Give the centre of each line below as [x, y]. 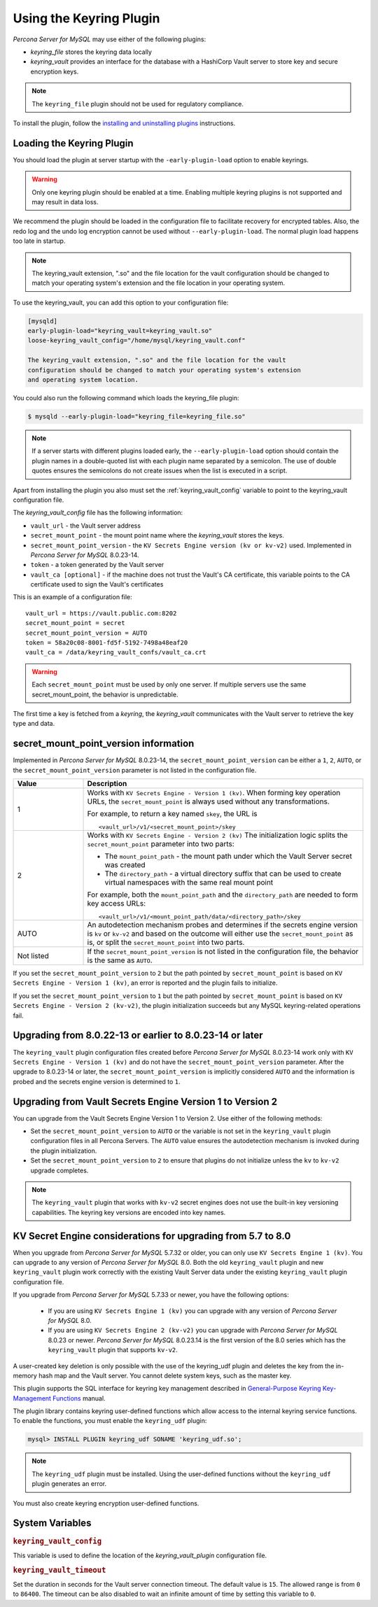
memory [25, 1375]
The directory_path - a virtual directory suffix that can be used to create [223, 873]
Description [107, 784]
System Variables [52, 1523]
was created [125, 865]
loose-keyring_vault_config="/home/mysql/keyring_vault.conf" [136, 341]
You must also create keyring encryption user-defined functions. [106, 1503]
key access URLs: [117, 904]
